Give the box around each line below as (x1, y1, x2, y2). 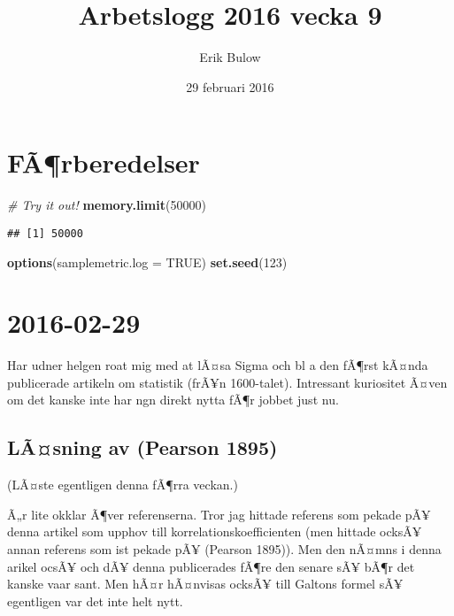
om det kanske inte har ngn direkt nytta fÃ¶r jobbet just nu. (7, 390, 339, 409)
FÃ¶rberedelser (7, 144, 200, 181)
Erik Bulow (199, 48, 261, 66)
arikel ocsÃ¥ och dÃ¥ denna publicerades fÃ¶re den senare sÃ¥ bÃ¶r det (7, 557, 415, 575)
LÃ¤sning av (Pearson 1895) (7, 434, 278, 461)
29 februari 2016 (186, 77, 274, 96)
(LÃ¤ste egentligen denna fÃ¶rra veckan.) (7, 475, 238, 494)
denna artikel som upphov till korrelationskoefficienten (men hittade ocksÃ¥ (7, 522, 422, 541)
